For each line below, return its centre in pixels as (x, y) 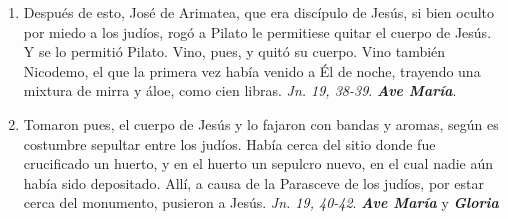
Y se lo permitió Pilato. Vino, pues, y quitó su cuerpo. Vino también (234, 51)
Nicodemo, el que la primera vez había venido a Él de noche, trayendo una (252, 70)
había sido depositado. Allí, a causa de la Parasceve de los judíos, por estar (253, 182)
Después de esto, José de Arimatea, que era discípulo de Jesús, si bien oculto (259, 12)
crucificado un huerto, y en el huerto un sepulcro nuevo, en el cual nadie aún (258, 163)
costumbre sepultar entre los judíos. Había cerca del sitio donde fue (229, 143)
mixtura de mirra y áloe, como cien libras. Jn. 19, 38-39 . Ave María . (240, 90)
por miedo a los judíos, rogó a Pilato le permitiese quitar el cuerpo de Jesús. (257, 31)
